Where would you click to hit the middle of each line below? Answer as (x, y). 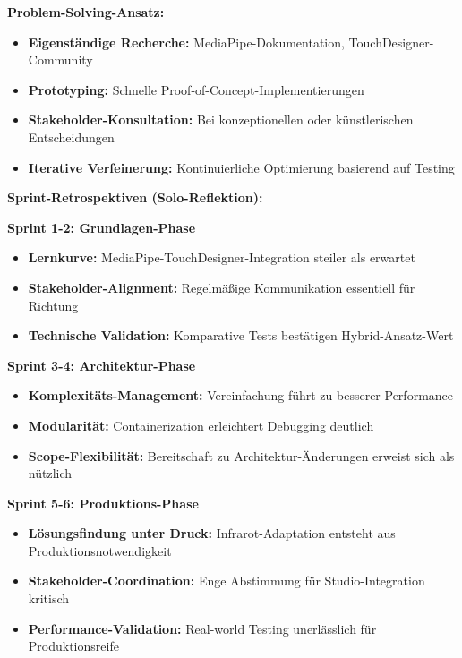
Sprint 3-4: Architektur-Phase (102, 365)
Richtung (53, 305)
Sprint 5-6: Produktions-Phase (103, 503)
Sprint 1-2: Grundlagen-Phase (102, 227)
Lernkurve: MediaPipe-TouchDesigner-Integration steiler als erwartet (222, 257)
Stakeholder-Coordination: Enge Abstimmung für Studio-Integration (227, 581)
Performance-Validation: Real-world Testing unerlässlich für (202, 628)
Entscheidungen (71, 137)
